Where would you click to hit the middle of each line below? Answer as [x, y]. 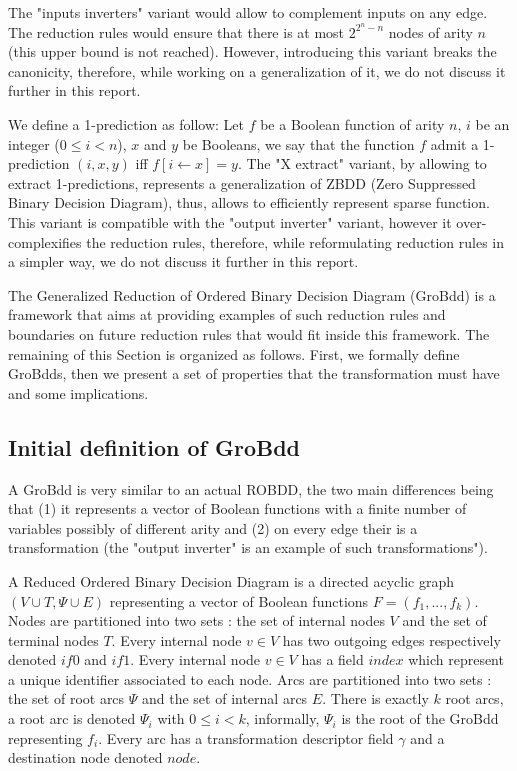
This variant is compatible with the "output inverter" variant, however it [230, 222]
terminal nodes [53, 639]
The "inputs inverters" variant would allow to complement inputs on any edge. [248, 12]
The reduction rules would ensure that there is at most [176, 31]
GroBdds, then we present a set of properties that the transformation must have [254, 373]
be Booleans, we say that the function [298, 143]
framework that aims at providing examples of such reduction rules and [227, 314]
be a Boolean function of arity [352, 124]
